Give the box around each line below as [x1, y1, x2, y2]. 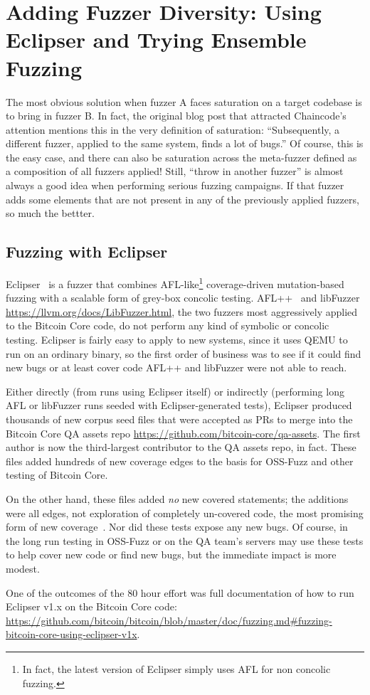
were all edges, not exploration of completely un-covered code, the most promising [6, 505, 364, 520]
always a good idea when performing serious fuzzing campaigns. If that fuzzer [6, 178, 344, 193]
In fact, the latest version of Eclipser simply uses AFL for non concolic [22, 661, 331, 676]
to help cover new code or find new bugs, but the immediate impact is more [6, 547, 337, 562]
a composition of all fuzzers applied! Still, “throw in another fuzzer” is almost [6, 164, 344, 179]
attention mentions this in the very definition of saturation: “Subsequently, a [6, 122, 340, 137]
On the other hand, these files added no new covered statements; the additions [6, 492, 349, 506]
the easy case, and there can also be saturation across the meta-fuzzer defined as [6, 149, 357, 164]
